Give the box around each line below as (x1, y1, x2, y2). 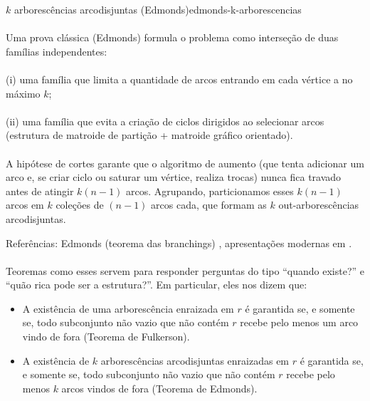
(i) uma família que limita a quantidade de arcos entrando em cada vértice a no (6, 71, 353, 86)
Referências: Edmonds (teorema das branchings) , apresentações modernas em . (6, 235, 352, 250)
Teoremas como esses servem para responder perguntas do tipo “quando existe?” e (6, 263, 364, 278)
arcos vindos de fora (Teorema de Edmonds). (61, 380, 258, 395)
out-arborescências (278, 197, 359, 212)
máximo (6, 85, 41, 100)
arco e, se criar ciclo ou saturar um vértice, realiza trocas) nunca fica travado (6, 170, 342, 184)
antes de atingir (6, 183, 74, 198)
